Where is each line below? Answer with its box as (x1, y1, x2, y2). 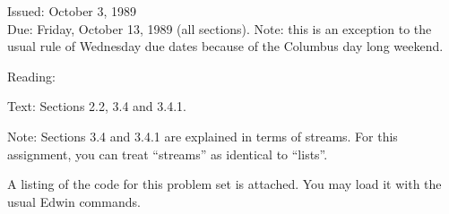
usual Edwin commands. (7, 192, 141, 210)
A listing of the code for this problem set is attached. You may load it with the (7, 175, 442, 193)
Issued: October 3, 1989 (7, 2, 137, 20)
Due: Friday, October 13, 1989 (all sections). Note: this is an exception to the (7, 19, 432, 38)
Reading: (7, 66, 56, 85)
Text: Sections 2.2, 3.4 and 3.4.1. (7, 97, 186, 116)
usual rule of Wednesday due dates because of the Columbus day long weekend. (7, 37, 444, 56)
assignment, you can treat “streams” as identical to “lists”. (7, 144, 328, 163)
